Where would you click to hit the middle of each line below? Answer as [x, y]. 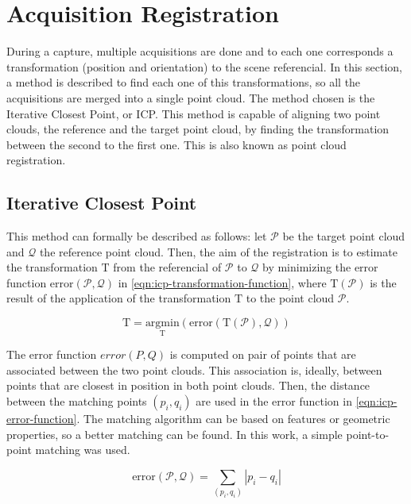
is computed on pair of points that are [263, 354]
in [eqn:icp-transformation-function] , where [222, 282]
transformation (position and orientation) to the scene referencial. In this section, [204, 66]
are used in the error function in [274, 401]
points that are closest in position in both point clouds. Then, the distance [188, 385]
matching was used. [83, 450]
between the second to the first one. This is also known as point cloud [176, 144]
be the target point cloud [344, 236]
